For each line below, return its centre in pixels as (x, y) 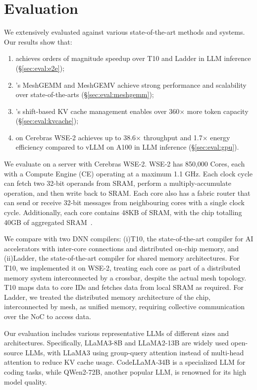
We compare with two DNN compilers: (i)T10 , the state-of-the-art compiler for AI (129, 239)
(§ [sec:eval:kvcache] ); (47, 121)
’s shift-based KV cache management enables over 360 (98, 111)
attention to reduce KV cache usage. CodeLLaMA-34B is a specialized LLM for (125, 362)
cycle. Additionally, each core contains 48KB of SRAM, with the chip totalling (123, 212)
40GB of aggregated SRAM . (48, 222)
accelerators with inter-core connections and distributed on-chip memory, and (122, 248)
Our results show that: (38, 41)
